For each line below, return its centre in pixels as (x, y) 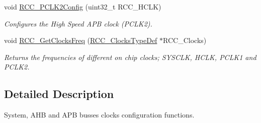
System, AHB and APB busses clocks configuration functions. (99, 115)
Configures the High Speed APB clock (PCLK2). (78, 23)
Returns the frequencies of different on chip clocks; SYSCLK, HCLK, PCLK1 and (130, 57)
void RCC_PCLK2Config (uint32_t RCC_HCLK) (83, 6)
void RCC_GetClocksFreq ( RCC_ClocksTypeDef (81, 40)
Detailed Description (59, 94)
